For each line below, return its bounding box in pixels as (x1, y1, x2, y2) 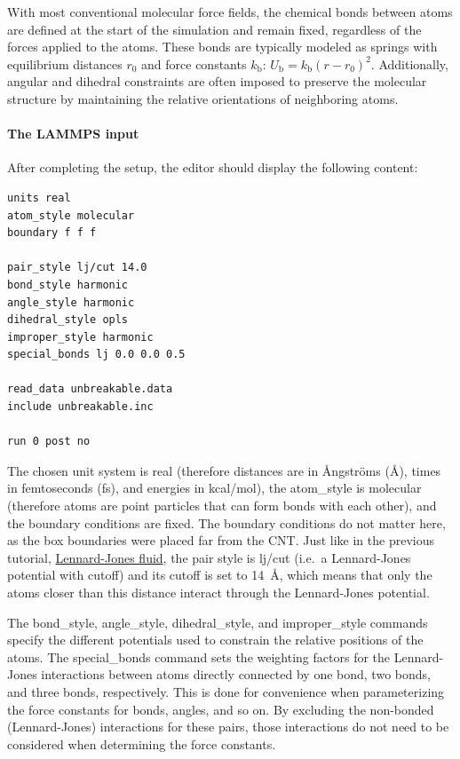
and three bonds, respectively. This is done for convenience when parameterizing (7, 682, 445, 700)
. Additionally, (370, 54, 448, 73)
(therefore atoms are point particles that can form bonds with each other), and (7, 496, 437, 515)
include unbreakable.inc (7, 400, 154, 414)
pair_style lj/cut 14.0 (7, 261, 147, 274)
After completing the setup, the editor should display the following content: (7, 158, 418, 177)
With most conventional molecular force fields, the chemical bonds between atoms (7, 3, 453, 20)
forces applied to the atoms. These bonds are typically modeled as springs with (7, 37, 438, 56)
